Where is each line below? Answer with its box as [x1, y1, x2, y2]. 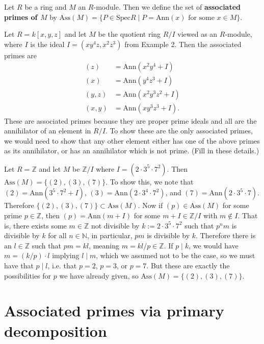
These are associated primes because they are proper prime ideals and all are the [4, 115, 257, 126]
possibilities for [4, 270, 51, 281]
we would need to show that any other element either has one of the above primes [4, 135, 260, 146]
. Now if [138, 200, 163, 211]
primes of [4, 11, 38, 22]
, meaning [89, 240, 120, 250]
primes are [4, 50, 37, 60]
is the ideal [30, 38, 65, 49]
